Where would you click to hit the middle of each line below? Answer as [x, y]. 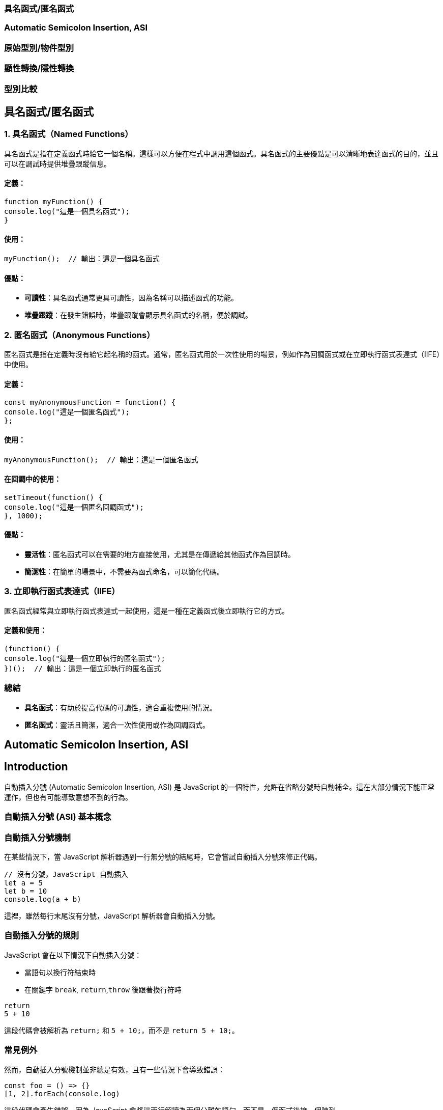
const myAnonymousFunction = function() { [90, 403]
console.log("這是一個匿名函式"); [67, 412]
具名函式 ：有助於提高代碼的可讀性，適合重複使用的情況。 [121, 707]
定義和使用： [25, 630]
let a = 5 [23, 883]
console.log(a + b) [43, 899]
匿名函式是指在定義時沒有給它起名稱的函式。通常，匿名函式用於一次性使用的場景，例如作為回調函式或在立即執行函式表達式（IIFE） [222, 354]
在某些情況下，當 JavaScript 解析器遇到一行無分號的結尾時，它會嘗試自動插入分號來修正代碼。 [163, 857]
